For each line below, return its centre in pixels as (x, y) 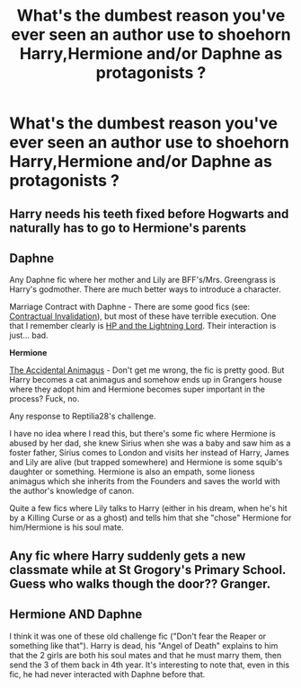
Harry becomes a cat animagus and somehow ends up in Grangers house (146, 380)
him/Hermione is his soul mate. (66, 527)
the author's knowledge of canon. (72, 491)
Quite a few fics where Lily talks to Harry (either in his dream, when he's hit (148, 508)
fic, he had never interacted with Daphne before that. (107, 674)
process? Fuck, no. (44, 399)
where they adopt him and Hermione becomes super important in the (137, 389)
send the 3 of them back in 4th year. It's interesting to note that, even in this (150, 665)
